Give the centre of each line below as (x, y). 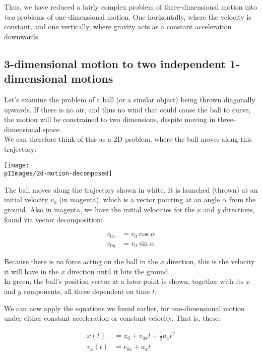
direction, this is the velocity (211, 261)
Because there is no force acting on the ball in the (81, 261)
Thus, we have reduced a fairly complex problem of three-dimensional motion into (130, 7)
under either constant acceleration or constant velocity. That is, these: (112, 318)
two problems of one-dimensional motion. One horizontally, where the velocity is (128, 16)
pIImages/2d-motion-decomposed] (58, 174)
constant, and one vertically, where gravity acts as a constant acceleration (118, 26)
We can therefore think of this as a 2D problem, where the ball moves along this (128, 139)
